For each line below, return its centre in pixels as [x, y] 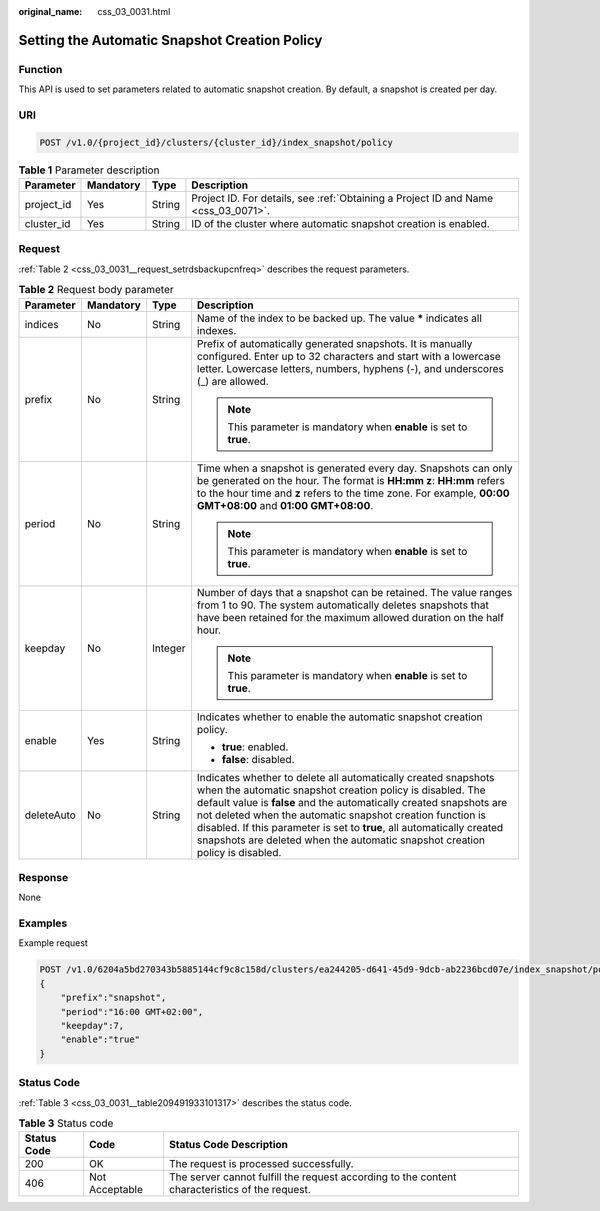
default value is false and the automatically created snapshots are [352, 802]
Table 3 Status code [66, 1123]
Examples [43, 923]
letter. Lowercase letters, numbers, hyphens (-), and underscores [350, 368]
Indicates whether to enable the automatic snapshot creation [340, 717]
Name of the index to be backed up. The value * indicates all [339, 318]
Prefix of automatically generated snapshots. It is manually [334, 343]
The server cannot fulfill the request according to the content [312, 1177]
